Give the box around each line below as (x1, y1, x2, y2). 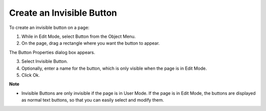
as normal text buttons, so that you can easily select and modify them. (21, 97, 165, 103)
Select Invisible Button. (21, 58, 68, 64)
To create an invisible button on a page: (9, 25, 90, 30)
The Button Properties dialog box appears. (9, 49, 96, 55)
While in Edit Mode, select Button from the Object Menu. (21, 33, 136, 39)
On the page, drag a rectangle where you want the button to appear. (21, 40, 160, 46)
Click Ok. (21, 72, 40, 78)
